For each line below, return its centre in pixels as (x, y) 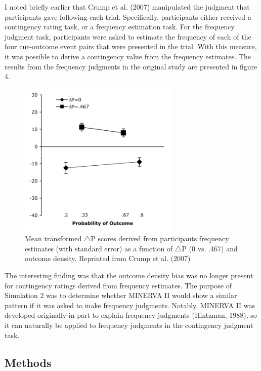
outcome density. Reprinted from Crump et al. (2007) (108, 258)
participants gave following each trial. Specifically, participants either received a (128, 16)
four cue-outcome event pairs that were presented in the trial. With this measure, (131, 46)
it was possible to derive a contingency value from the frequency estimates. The (128, 56)
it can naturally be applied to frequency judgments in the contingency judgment (129, 325)
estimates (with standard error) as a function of (99, 248)
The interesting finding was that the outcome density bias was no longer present (129, 275)
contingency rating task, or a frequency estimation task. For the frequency (120, 27)
